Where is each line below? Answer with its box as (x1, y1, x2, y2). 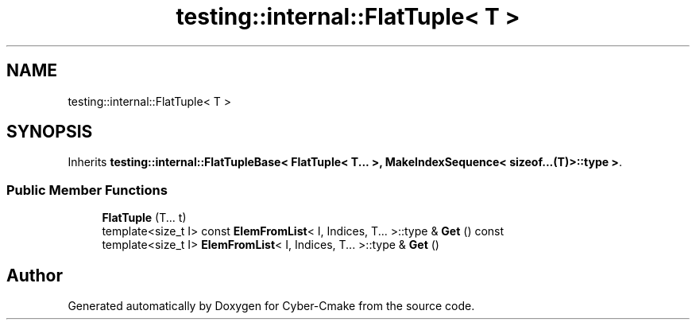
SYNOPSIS (6, 122, 93, 142)
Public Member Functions (6, 181, 168, 198)
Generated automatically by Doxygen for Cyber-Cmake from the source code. (68, 299, 475, 313)
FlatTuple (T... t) (102, 211, 187, 225)
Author (6, 265, 63, 285)
